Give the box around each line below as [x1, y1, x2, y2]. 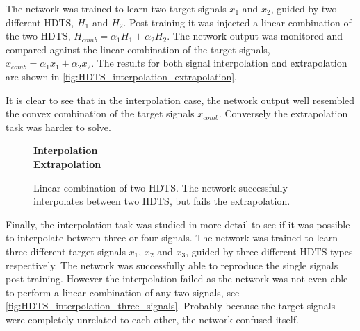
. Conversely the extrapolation [218, 106, 348, 121]
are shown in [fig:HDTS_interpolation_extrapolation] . [6, 69, 237, 83]
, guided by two [270, 1, 337, 15]
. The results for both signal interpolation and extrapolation [91, 56, 347, 70]
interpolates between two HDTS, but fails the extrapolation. [33, 194, 291, 208]
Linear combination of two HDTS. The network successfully [33, 180, 288, 194]
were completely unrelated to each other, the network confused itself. [6, 312, 299, 326]
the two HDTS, [6, 28, 71, 43]
